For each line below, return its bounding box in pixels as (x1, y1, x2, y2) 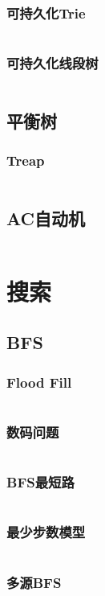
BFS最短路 (6, 472, 75, 492)
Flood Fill (6, 372, 72, 392)
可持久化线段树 (6, 53, 99, 73)
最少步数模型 (6, 522, 86, 542)
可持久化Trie (6, 2, 86, 23)
